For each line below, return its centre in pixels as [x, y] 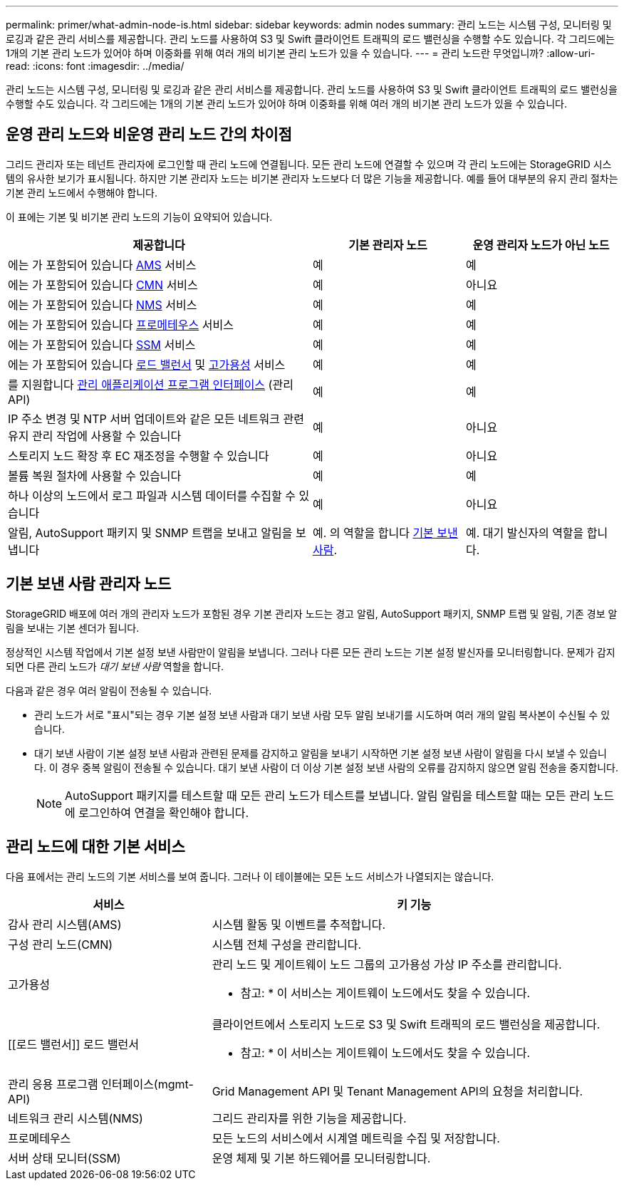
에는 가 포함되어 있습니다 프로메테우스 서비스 [121, 324]
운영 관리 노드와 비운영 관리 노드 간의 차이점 [149, 135]
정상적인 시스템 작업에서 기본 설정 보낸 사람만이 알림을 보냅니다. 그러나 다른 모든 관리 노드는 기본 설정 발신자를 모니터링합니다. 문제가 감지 [311, 652]
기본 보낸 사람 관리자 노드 [89, 584]
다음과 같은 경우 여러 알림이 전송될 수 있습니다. [109, 690]
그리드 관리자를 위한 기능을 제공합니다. [309, 1118]
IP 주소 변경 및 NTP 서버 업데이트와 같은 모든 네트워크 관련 [156, 418]
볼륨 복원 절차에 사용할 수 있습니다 [95, 475]
